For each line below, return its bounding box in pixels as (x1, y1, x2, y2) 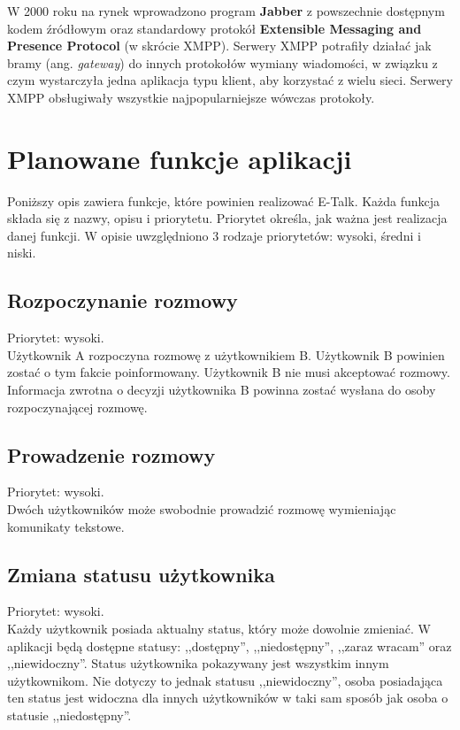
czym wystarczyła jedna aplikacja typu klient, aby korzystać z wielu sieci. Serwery (7, 71, 453, 89)
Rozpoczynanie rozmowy (7, 287, 238, 314)
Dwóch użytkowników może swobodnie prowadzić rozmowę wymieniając (7, 500, 396, 519)
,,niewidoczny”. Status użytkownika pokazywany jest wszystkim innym (7, 654, 389, 672)
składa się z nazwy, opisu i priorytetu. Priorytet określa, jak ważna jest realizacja (7, 209, 448, 227)
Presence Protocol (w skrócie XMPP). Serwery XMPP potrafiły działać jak (7, 36, 432, 55)
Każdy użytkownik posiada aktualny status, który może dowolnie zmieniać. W (7, 619, 431, 638)
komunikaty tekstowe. (7, 517, 125, 535)
